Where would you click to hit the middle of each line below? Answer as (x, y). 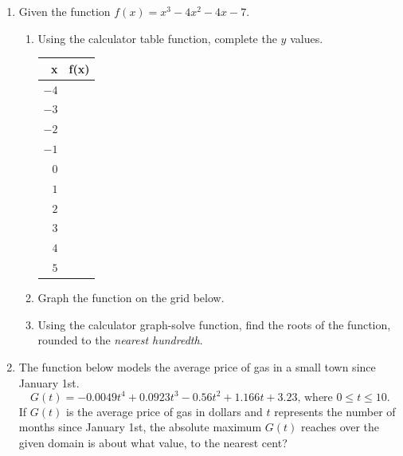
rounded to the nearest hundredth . (120, 340)
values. (307, 38)
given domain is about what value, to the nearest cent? (153, 442)
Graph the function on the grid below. (131, 298)
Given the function (65, 11)
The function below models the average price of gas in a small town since (197, 367)
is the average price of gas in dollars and (164, 411)
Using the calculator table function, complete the (157, 38)
